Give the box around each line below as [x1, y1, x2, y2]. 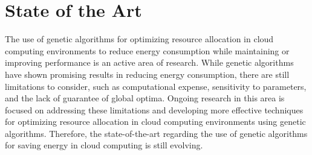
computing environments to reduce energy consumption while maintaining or [5, 44, 290, 57]
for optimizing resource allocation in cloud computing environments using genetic [5, 115, 306, 128]
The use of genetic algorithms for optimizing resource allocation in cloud [5, 33, 274, 45]
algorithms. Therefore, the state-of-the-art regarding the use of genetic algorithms [5, 127, 308, 139]
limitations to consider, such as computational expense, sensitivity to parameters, [5, 80, 307, 92]
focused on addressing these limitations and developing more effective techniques [5, 103, 304, 116]
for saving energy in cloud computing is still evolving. [5, 139, 203, 151]
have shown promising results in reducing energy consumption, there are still [5, 68, 290, 80]
